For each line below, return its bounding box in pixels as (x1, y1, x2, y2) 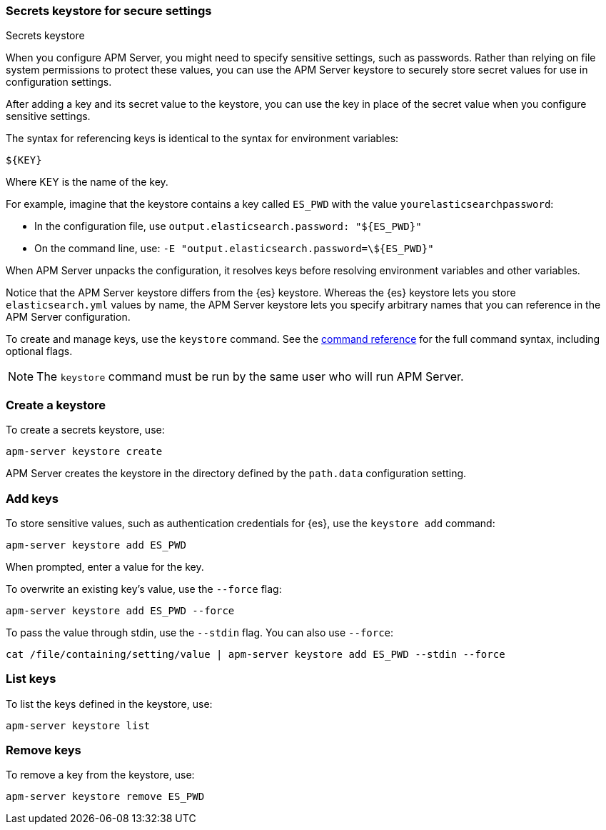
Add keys (6, 491, 59, 506)
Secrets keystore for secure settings (6, 4, 212, 18)
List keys (6, 671, 56, 686)
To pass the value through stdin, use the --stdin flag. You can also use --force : (6, 626, 394, 639)
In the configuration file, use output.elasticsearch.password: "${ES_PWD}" (34, 220, 422, 233)
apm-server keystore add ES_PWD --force (6, 604, 235, 616)
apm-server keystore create (6, 446, 163, 458)
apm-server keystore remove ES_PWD (6, 791, 205, 803)
